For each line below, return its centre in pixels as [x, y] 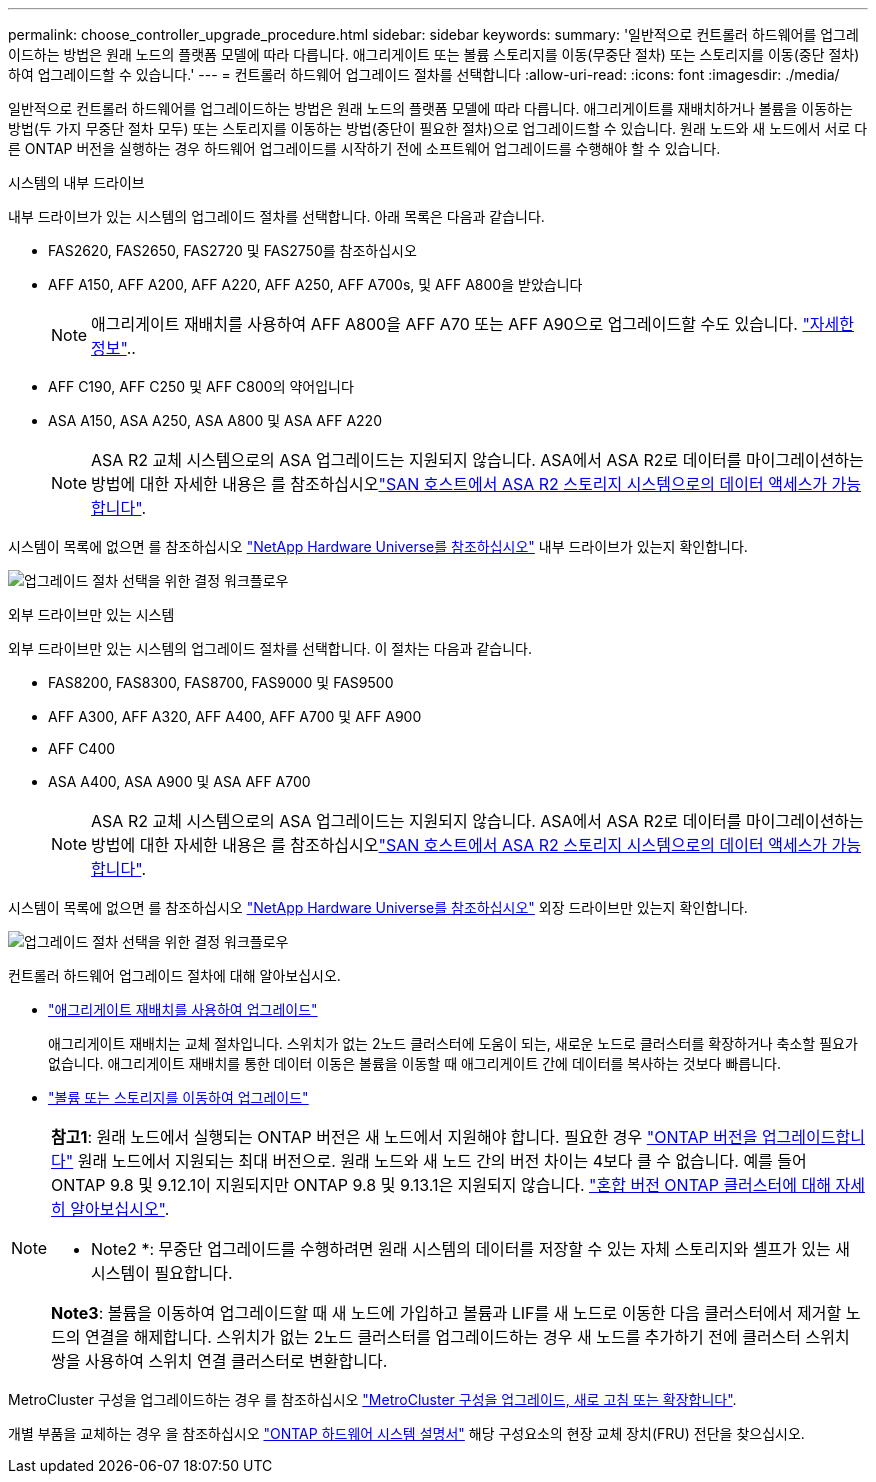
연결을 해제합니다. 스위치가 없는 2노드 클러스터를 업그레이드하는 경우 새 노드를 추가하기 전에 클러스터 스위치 [467, 1337]
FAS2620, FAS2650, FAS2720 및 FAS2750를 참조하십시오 [232, 250]
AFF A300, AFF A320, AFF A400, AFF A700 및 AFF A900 [235, 716]
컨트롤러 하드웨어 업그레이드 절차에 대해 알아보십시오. [174, 975]
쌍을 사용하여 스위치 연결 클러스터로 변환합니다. [219, 1361]
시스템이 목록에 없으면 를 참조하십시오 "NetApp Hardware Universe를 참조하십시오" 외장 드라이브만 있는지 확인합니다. [378, 907]
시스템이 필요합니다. [162, 1273]
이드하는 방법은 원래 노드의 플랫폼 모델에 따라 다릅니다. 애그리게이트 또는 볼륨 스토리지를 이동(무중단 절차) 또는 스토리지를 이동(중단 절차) [434, 54]
